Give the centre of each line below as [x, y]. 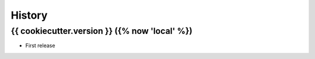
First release [40, 46]
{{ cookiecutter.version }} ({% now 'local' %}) [101, 31]
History [29, 15]
